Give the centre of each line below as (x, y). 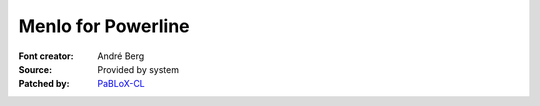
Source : (35, 69)
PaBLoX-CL (121, 84)
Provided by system (138, 69)
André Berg (121, 56)
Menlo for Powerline (104, 26)
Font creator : (46, 56)
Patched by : (44, 84)
